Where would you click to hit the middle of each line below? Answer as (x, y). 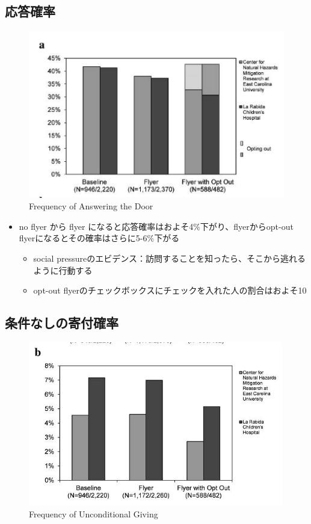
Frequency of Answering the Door (91, 206)
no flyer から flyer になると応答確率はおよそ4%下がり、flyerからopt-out (156, 226)
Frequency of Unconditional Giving (94, 513)
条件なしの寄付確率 (62, 323)
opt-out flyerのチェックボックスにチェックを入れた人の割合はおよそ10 (170, 290)
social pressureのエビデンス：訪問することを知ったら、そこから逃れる (169, 258)
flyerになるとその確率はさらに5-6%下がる (99, 238)
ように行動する (63, 270)
